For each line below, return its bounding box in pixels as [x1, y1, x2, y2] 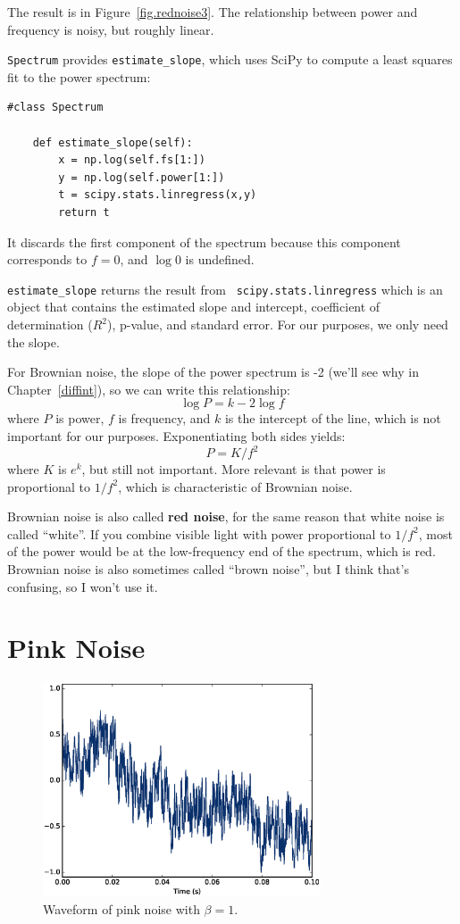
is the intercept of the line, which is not [224, 409, 441, 428]
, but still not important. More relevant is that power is [81, 460, 386, 479]
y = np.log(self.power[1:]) [58, 171, 225, 184]
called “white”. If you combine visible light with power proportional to [7, 524, 391, 543]
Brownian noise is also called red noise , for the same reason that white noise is [7, 507, 445, 526]
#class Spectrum [7, 101, 104, 114]
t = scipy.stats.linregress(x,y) [58, 188, 257, 202]
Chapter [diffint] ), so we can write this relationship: [7, 379, 290, 398]
